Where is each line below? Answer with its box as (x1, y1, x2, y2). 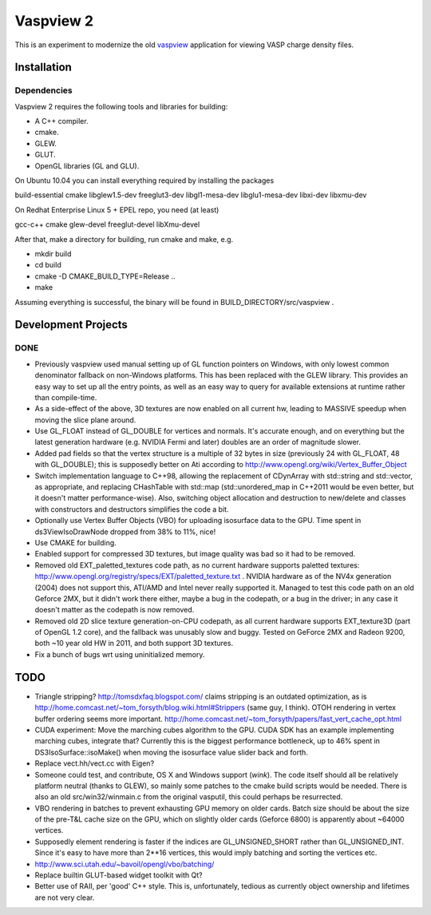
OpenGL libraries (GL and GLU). (34, 160, 140, 171)
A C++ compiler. (34, 117, 89, 126)
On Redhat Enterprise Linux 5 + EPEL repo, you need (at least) (14, 204, 219, 215)
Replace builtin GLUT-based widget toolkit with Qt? (34, 870, 203, 880)
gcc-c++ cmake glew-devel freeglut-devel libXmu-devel (14, 220, 200, 229)
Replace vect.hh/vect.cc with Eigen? (34, 759, 155, 768)
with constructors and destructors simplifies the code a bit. (34, 504, 229, 514)
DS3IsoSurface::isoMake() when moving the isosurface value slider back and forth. (34, 747, 309, 757)
